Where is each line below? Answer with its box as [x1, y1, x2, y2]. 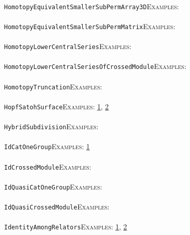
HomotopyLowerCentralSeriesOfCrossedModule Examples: [4, 61, 186, 72]
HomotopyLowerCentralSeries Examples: [4, 41, 132, 52]
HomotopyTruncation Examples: [4, 81, 102, 91]
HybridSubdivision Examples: [4, 121, 99, 132]
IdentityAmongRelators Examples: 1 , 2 [4, 221, 127, 232]
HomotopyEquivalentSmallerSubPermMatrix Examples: [4, 20, 176, 31]
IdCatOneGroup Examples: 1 [4, 141, 90, 152]
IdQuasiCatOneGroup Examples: [4, 181, 102, 192]
